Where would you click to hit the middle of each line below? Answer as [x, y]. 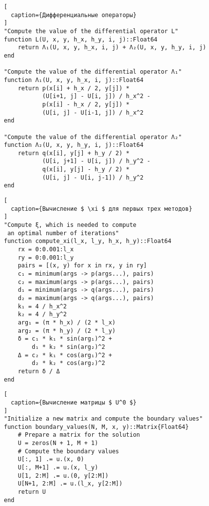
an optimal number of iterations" [63, 233]
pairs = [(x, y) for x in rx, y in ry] [82, 266]
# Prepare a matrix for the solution [79, 435]
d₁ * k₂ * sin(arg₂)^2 [68, 347]
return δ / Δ [39, 371]
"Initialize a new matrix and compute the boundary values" [104, 419]
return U [32, 492]
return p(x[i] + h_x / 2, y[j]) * [74, 88]
